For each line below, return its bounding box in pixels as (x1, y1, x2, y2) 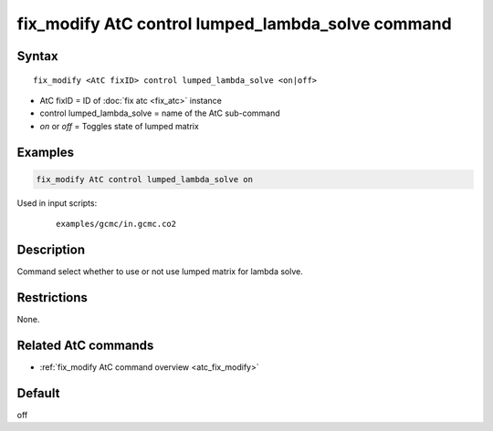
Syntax (16, 48, 58, 64)
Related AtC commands (16, 337, 154, 353)
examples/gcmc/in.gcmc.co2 (56, 219, 177, 230)
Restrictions (16, 290, 89, 305)
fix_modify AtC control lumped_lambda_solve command (16, 14, 452, 34)
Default (16, 385, 60, 401)
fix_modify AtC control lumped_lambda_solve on (36, 174, 253, 184)
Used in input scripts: (16, 197, 98, 209)
